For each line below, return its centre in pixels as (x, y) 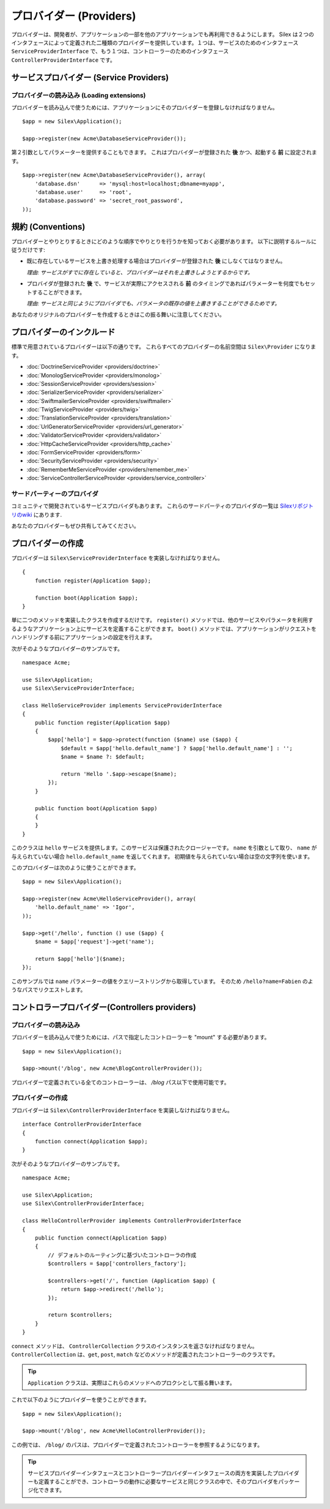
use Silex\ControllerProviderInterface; (83, 1204)
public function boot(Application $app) (96, 808)
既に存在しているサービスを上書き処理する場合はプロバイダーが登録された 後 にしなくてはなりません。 (156, 261)
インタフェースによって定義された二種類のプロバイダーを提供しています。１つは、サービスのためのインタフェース (155, 42)
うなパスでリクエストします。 (49, 990)
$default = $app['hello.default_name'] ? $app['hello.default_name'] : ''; (177, 748)
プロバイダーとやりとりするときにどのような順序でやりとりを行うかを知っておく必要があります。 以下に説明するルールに (164, 241)
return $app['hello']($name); (80, 959)
